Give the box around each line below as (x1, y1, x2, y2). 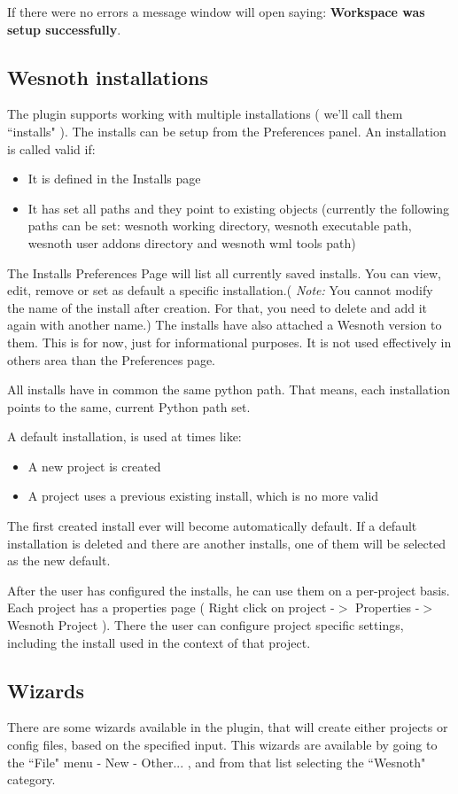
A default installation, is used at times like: (7, 427, 242, 446)
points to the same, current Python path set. (7, 397, 251, 416)
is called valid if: (7, 139, 96, 158)
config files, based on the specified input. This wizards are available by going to (7, 736, 438, 754)
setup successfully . (7, 19, 121, 38)
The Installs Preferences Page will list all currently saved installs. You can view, (7, 263, 441, 282)
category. (7, 770, 56, 789)
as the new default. (7, 551, 111, 570)
